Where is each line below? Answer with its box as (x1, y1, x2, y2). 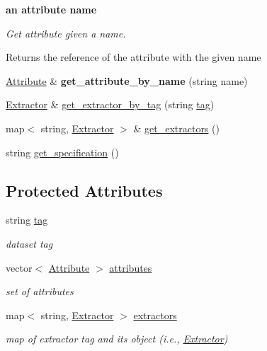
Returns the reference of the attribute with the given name (6, 50, 261, 64)
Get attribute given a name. (6, 25, 126, 40)
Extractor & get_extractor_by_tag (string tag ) (6, 97, 215, 112)
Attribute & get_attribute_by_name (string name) (6, 73, 248, 88)
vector (6, 260, 33, 275)
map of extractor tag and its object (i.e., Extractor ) (6, 331, 228, 346)
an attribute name (6, 2, 97, 16)
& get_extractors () (133, 120, 220, 135)
